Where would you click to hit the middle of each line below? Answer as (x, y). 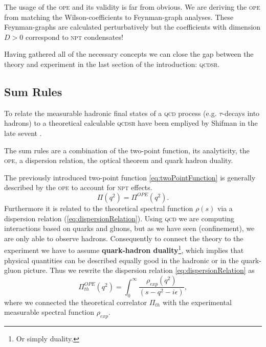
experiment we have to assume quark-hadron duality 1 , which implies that (124, 249)
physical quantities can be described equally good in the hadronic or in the (121, 260)
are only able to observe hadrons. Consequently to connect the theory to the (124, 238)
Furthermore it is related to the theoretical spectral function (99, 208)
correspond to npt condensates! (74, 37)
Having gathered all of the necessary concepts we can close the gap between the (129, 54)
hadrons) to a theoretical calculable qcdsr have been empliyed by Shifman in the (131, 123)
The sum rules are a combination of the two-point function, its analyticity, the (127, 150)
